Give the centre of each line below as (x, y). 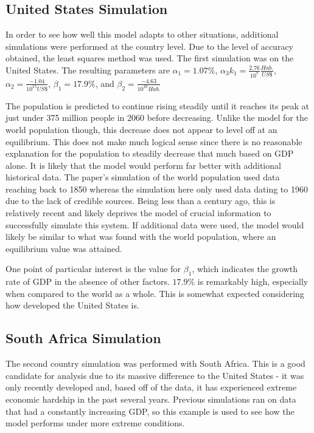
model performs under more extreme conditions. (95, 423)
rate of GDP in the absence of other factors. (88, 281)
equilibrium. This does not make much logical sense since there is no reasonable (154, 141)
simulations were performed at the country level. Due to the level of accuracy (150, 46)
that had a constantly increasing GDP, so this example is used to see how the (150, 411)
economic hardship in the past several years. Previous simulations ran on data (151, 399)
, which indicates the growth (245, 269)
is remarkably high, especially (253, 281)
